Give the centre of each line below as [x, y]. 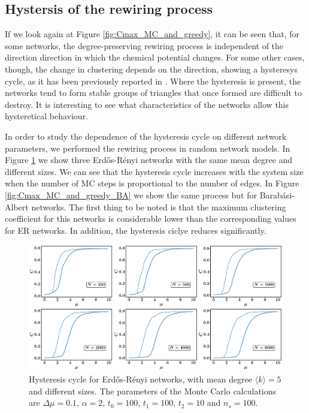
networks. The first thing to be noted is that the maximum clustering [159, 206]
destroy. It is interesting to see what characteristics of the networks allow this [147, 104]
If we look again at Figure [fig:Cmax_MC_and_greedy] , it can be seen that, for [152, 34]
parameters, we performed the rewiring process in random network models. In [148, 148]
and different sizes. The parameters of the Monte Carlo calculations [153, 391]
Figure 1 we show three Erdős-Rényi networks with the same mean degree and [149, 160]
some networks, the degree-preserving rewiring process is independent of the [144, 45]
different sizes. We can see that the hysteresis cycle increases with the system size [154, 171]
